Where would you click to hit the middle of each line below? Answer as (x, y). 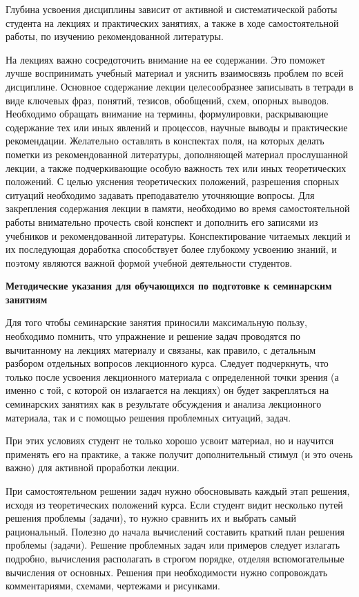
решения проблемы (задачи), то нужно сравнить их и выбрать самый (151, 518)
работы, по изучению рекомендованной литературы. (115, 36)
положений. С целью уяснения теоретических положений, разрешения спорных (173, 181)
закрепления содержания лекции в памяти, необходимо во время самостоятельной (178, 208)
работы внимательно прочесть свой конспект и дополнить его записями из (162, 221)
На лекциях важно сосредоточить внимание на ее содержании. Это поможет (165, 59)
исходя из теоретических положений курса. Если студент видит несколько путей (174, 504)
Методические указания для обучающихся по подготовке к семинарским (169, 286)
